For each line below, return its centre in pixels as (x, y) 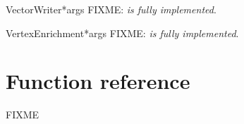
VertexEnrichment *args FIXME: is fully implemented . (122, 33)
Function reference (98, 81)
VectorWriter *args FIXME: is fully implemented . (111, 9)
